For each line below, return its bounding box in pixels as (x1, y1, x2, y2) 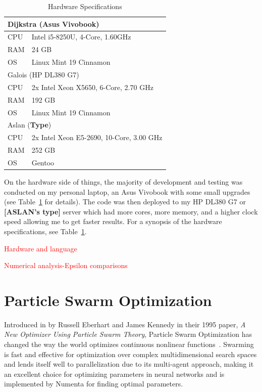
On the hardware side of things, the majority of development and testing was (4, 176, 243, 187)
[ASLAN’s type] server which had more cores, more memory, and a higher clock (4, 206, 258, 216)
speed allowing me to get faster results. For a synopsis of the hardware (4, 216, 222, 227)
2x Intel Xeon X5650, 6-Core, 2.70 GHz (31, 81, 153, 92)
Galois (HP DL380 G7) (8, 69, 79, 79)
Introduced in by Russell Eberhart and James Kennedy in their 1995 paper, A (4, 319, 246, 329)
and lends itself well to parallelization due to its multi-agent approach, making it (4, 359, 254, 369)
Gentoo (31, 157, 55, 167)
